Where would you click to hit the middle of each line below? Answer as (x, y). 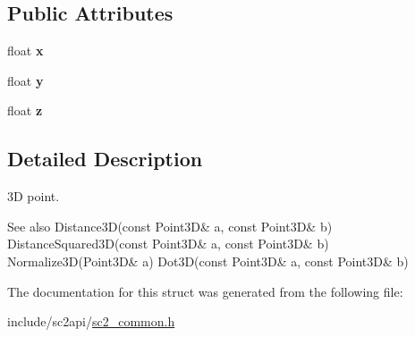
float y (25, 80)
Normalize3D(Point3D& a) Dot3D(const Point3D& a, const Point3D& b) (208, 261)
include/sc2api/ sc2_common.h (91, 321)
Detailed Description (105, 159)
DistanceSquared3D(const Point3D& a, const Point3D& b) (168, 244)
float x (25, 51)
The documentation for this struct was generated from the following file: (205, 291)
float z (25, 110)
